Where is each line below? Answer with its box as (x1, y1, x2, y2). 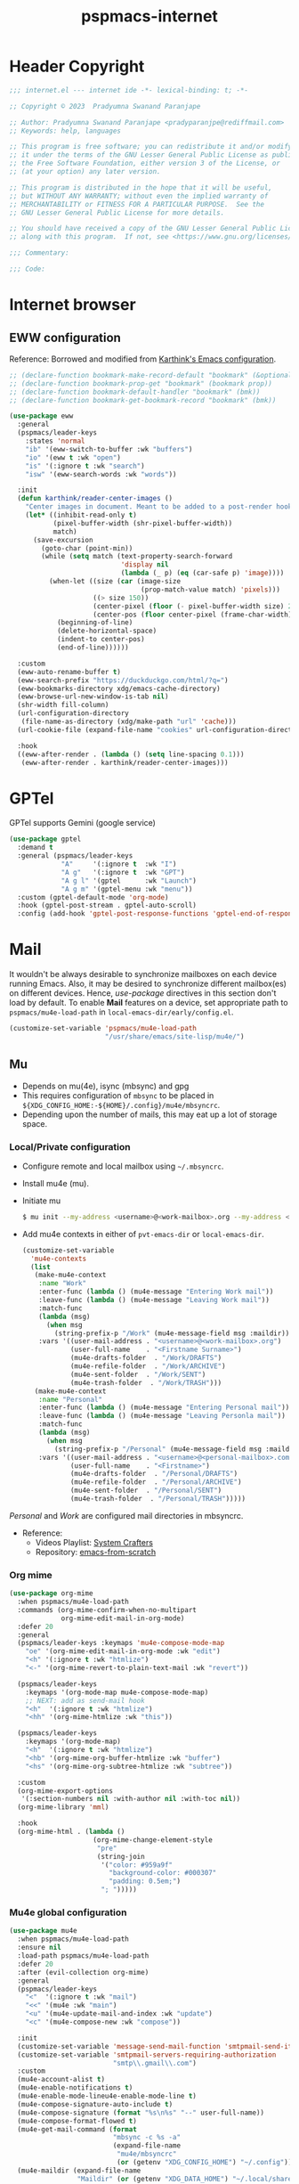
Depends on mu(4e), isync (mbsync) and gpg (21, 1080, 190, 1091)
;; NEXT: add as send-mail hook (25, 1696, 145, 1705)
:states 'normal (25, 436, 86, 446)
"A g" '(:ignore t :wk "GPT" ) (61, 868, 185, 876)
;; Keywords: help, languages (9, 126, 122, 135)
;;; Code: (9, 265, 46, 273)
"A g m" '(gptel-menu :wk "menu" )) (61, 884, 193, 893)
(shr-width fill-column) (17, 701, 109, 710)
